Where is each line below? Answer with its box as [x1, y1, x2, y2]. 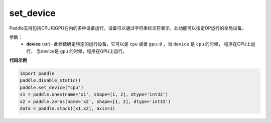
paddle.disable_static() [20, 77, 81, 83]
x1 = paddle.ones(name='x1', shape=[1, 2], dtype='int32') [20, 91, 168, 97]
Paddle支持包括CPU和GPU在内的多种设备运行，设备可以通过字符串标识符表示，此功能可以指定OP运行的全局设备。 [9, 25, 246, 31]
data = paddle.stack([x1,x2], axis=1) [20, 105, 115, 111]
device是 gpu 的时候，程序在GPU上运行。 [40, 48, 127, 54]
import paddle [20, 70, 55, 76]
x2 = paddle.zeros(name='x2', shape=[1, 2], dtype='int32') [20, 98, 171, 104]
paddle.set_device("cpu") [20, 84, 84, 90]
